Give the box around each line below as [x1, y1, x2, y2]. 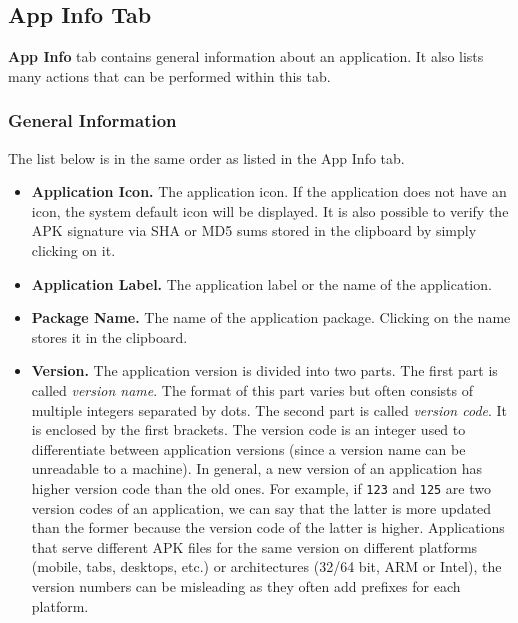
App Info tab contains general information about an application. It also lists [8, 46, 484, 67]
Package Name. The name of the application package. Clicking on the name [31, 307, 511, 328]
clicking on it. [31, 239, 116, 260]
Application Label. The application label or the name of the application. [31, 273, 492, 294]
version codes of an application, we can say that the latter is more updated [31, 497, 492, 518]
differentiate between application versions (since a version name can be [31, 438, 466, 459]
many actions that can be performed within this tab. [8, 65, 331, 86]
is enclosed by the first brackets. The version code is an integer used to [31, 419, 466, 440]
